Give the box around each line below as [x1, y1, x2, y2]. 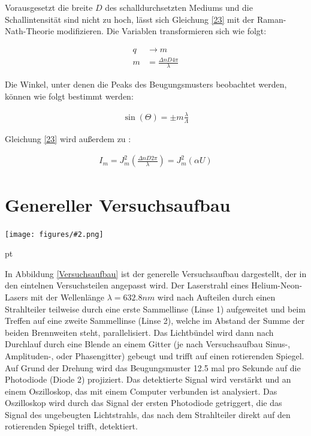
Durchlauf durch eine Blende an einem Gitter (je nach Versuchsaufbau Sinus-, [5, 338, 291, 350]
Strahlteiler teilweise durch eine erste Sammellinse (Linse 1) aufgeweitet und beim [5, 302, 306, 315]
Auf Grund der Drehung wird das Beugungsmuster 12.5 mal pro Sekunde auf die [5, 361, 301, 374]
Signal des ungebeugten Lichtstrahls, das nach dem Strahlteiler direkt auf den [5, 408, 291, 420]
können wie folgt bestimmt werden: [5, 89, 134, 102]
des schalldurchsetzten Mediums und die [105, 1, 253, 13]
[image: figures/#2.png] [5, 230, 104, 239]
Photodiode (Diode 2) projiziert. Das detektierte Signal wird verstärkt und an [5, 373, 291, 386]
